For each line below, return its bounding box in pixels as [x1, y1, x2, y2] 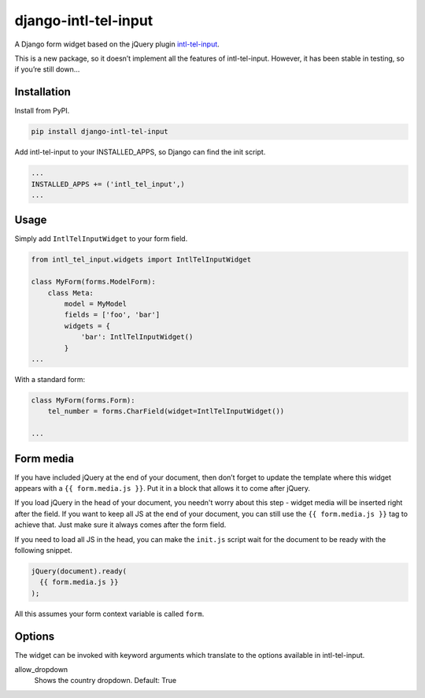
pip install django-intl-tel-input [31, 127, 168, 136]
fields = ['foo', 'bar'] [64, 310, 161, 319]
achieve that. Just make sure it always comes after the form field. [14, 520, 227, 529]
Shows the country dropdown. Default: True [34, 676, 177, 685]
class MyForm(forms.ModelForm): [31, 277, 157, 287]
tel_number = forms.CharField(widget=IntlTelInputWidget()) [47, 407, 285, 416]
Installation [14, 85, 71, 98]
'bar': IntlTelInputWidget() [80, 332, 194, 342]
